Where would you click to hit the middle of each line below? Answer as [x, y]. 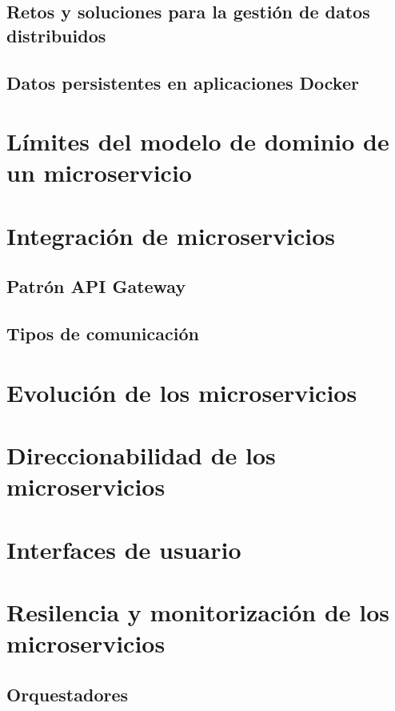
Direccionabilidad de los [141, 455]
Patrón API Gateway [96, 286]
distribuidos [56, 35]
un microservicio [99, 173]
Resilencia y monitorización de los [198, 611]
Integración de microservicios [171, 235]
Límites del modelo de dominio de [198, 141]
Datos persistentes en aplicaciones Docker [183, 82]
